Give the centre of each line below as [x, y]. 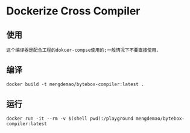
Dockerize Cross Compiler [73, 11]
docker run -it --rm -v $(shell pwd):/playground [70, 119]
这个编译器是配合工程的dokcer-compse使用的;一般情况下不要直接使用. [83, 50]
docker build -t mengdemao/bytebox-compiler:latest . [75, 84]
